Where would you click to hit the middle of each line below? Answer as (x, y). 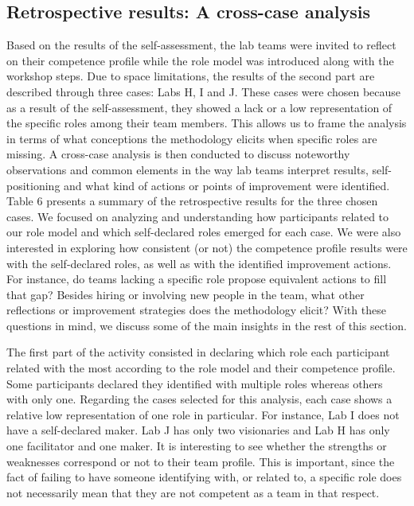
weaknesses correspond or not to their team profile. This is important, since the (201, 461)
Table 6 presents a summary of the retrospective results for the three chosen (192, 201)
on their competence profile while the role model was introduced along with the (200, 60)
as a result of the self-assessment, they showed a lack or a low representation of (199, 107)
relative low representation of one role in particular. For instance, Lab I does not (203, 414)
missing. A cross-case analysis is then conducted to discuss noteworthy (178, 154)
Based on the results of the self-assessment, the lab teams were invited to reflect (201, 45)
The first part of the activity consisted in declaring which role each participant (198, 352)
